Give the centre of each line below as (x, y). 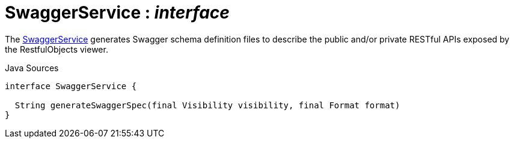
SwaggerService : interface (117, 13)
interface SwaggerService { (71, 86)
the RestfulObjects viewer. (57, 49)
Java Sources (32, 68)
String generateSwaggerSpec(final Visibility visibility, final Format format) (207, 105)
